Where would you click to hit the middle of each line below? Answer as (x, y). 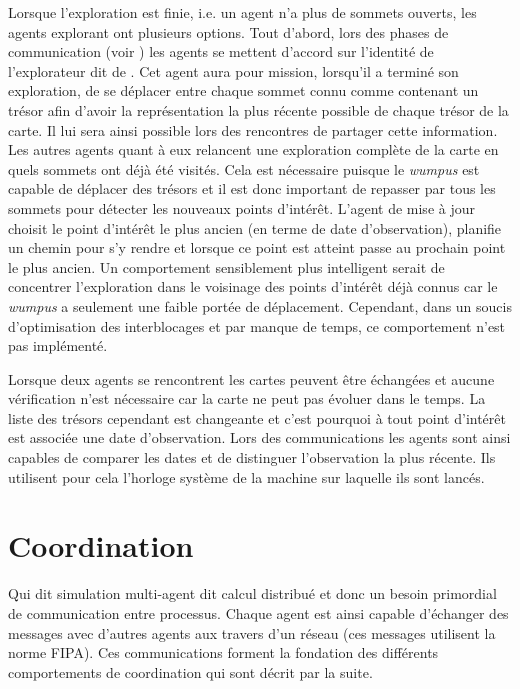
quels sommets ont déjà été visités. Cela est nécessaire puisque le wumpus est (244, 168)
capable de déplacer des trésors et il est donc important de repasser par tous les (252, 188)
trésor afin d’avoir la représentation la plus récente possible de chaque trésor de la (258, 109)
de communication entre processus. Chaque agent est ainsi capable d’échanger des (258, 612)
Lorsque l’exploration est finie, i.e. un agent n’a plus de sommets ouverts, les (242, 12)
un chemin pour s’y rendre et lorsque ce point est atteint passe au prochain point (257, 247)
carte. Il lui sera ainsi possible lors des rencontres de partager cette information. (253, 129)
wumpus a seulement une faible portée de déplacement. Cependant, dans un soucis (260, 305)
